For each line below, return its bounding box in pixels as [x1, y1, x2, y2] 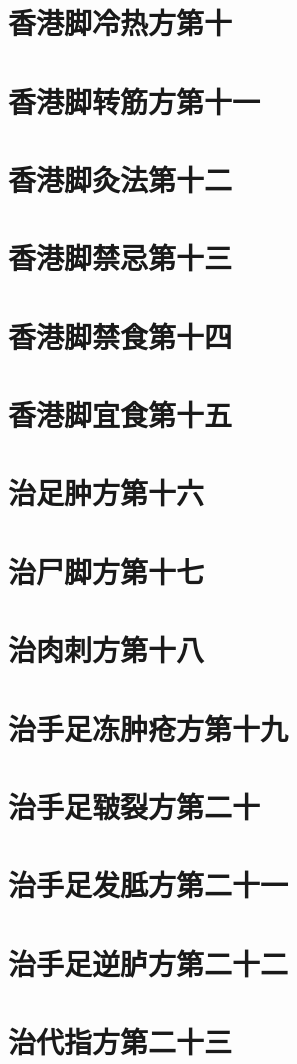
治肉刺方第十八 [8, 629, 205, 670]
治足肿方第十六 [8, 472, 205, 513]
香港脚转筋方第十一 [8, 80, 261, 121]
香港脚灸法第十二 [8, 158, 233, 199]
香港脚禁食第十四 [8, 315, 233, 356]
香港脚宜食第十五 [8, 394, 233, 435]
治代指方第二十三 [8, 1021, 233, 1062]
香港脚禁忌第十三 [8, 237, 233, 278]
